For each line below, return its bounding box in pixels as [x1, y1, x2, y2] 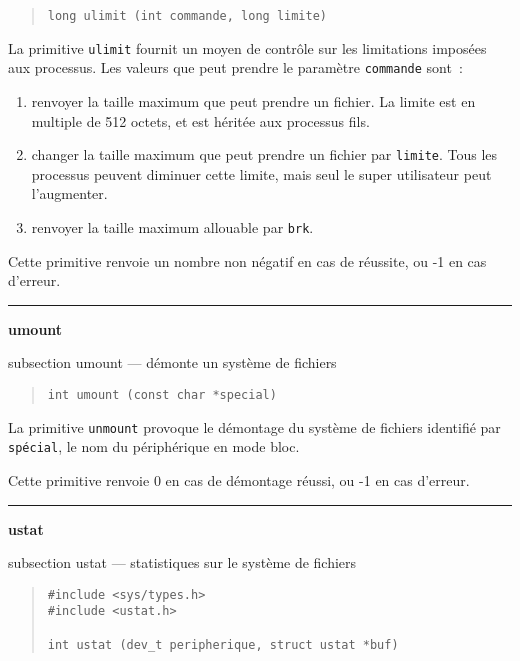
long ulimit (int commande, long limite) [47, 9, 327, 23]
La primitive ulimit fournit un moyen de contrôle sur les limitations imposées [8, 37, 487, 58]
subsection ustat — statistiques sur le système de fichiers [8, 552, 357, 573]
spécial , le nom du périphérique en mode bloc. [8, 436, 300, 457]
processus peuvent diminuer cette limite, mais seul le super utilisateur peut [31, 163, 492, 184]
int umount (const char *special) [47, 388, 277, 403]
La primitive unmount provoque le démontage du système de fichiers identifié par [8, 416, 501, 437]
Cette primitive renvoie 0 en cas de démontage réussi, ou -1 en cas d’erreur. [8, 470, 470, 490]
